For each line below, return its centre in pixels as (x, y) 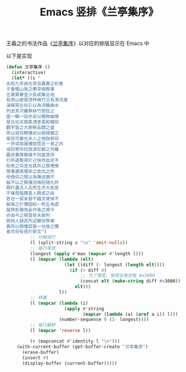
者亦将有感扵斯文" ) (27, 232)
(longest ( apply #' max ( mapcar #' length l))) (87, 254)
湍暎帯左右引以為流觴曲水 (32, 106)
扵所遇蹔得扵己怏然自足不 (32, 161)
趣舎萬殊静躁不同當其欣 (30, 155)
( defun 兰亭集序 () (28, 67)
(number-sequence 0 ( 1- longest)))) (104, 319)
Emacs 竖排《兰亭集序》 (99, 12)
